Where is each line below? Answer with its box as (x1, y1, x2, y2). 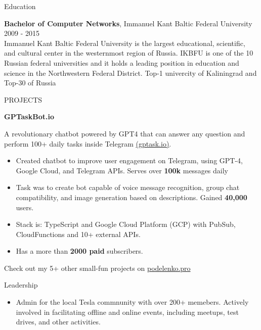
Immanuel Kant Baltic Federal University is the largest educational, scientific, (4, 37, 245, 48)
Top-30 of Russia (4, 77, 56, 88)
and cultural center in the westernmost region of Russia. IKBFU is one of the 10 (4, 48, 253, 58)
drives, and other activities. (16, 316, 101, 327)
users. (16, 202, 34, 212)
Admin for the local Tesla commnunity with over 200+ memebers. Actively (16, 297, 249, 307)
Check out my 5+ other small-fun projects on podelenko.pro (4, 262, 191, 273)
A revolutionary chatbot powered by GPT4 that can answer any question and (4, 128, 245, 138)
